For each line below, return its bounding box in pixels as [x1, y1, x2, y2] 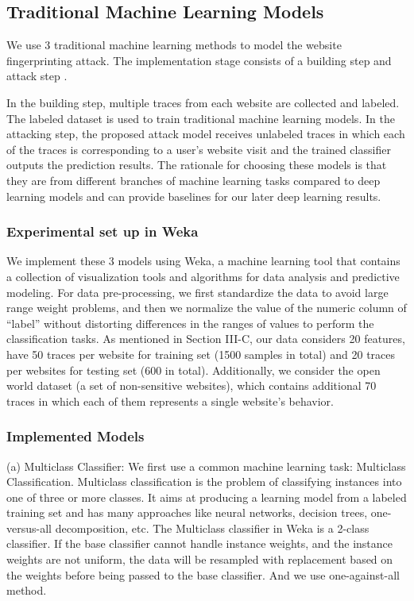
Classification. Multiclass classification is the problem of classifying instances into [6, 473, 402, 490]
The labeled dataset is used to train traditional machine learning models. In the [6, 110, 395, 126]
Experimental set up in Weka [6, 222, 199, 241]
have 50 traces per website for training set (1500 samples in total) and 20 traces [6, 345, 396, 362]
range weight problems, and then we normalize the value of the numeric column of [6, 299, 407, 316]
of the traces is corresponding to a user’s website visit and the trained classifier [6, 141, 391, 157]
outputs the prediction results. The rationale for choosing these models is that [6, 156, 387, 173]
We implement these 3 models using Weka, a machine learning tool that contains [6, 252, 400, 269]
